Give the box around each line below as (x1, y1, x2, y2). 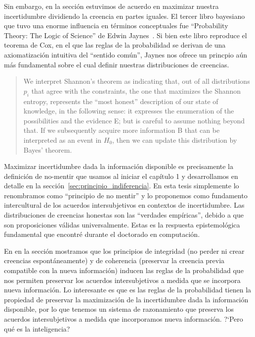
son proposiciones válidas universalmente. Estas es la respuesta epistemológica (4, 219, 240, 229)
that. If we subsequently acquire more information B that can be (23, 125, 220, 135)
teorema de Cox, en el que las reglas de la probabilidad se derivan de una (4, 40, 226, 50)
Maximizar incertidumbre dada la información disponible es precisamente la (4, 161, 234, 171)
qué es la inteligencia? (4, 323, 70, 334)
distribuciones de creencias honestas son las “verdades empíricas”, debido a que (4, 210, 244, 220)
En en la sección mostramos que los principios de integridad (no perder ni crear (4, 245, 245, 256)
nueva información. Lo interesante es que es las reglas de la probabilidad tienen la (4, 284, 252, 295)
